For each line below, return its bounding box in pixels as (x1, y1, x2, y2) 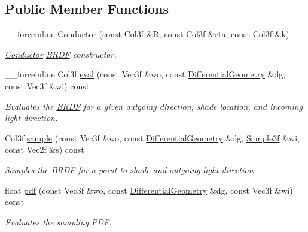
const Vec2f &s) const (5, 143, 84, 156)
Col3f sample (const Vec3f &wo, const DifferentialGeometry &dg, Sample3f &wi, (5, 131, 300, 144)
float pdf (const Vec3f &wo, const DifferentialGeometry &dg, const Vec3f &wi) (5, 183, 293, 196)
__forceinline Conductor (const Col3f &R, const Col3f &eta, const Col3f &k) (5, 28, 289, 40)
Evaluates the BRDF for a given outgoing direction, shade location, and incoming (5, 100, 303, 112)
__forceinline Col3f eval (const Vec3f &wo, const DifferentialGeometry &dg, (5, 68, 286, 80)
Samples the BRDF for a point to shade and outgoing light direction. (5, 163, 256, 176)
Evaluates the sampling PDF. (5, 215, 112, 228)
